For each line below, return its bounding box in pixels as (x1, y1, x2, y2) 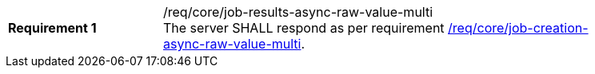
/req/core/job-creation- (448, 20, 589, 36)
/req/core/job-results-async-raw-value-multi (163, 4, 433, 20)
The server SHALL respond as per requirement (163, 20, 445, 36)
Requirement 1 (8, 20, 97, 36)
